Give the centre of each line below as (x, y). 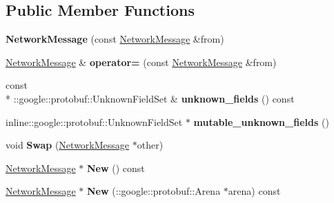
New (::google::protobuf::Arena (154, 191)
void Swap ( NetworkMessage (68, 145)
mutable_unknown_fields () (261, 121)
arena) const (254, 191)
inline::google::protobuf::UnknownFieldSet (94, 121)
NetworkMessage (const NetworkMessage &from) (115, 39)
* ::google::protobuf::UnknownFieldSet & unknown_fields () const (150, 98)
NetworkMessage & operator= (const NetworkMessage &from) (141, 62)
